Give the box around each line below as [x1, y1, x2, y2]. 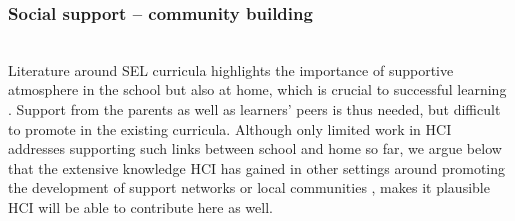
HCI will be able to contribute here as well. [8, 196, 273, 217]
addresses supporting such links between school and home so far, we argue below [8, 138, 502, 159]
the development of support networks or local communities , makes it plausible [8, 177, 490, 198]
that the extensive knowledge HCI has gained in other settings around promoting [8, 157, 506, 178]
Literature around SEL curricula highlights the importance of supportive [8, 59, 454, 80]
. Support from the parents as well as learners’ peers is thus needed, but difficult [8, 99, 501, 119]
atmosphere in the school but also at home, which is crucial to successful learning [8, 79, 507, 100]
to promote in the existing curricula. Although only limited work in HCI [8, 118, 452, 139]
